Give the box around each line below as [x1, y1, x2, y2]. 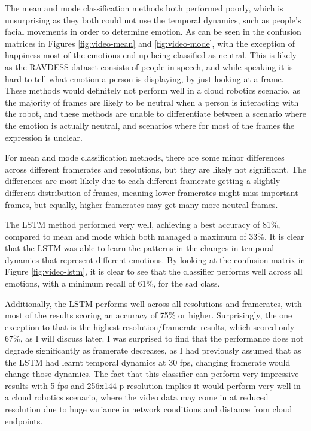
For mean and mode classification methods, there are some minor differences [5, 151, 285, 164]
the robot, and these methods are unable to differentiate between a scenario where [5, 107, 306, 120]
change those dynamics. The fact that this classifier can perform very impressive [5, 367, 299, 380]
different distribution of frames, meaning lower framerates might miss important [5, 186, 298, 198]
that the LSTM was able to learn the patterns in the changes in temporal [5, 242, 275, 254]
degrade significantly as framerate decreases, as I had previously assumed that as [5, 344, 301, 357]
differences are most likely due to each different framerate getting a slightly [5, 174, 280, 187]
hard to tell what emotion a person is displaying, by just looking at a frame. [5, 72, 284, 85]
